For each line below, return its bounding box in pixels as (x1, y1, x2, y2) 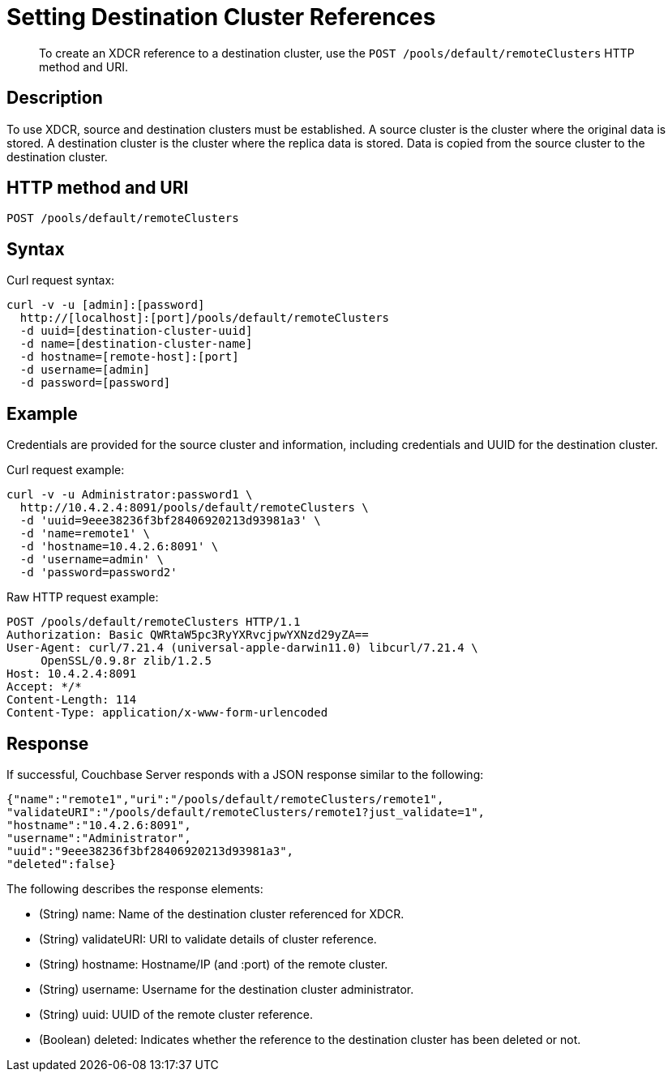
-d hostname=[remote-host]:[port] (19, 350, 239, 364)
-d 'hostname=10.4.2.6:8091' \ (19, 540, 219, 554)
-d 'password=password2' (19, 566, 178, 580)
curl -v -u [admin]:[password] (6, 298, 205, 312)
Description (6, 88, 103, 109)
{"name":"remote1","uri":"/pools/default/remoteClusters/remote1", (6, 792, 444, 806)
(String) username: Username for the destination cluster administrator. (39, 982, 414, 996)
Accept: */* (6, 680, 82, 694)
